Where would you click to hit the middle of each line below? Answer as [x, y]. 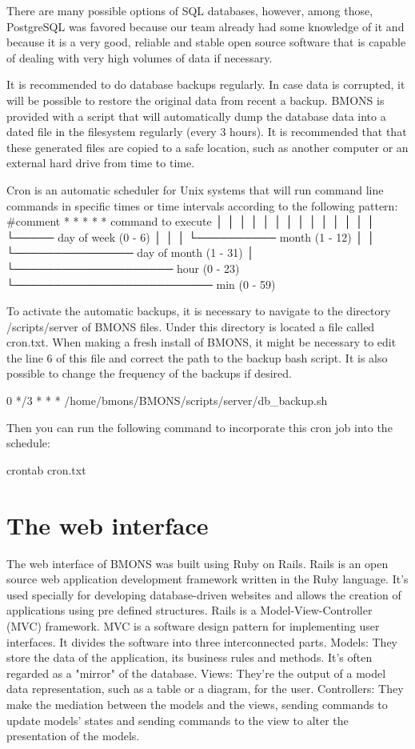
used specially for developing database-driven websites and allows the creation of [204, 594]
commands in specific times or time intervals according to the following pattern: [202, 205]
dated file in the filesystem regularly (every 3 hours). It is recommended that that [207, 132]
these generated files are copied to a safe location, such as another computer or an [207, 147]
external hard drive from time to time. [101, 163]
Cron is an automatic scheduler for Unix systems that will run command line [195, 189]
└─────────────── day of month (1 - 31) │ [131, 252]
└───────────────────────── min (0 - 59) [141, 284]
